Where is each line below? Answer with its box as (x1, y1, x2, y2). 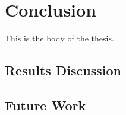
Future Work (5, 95, 86, 114)
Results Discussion (5, 61, 121, 79)
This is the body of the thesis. (5, 32, 114, 44)
